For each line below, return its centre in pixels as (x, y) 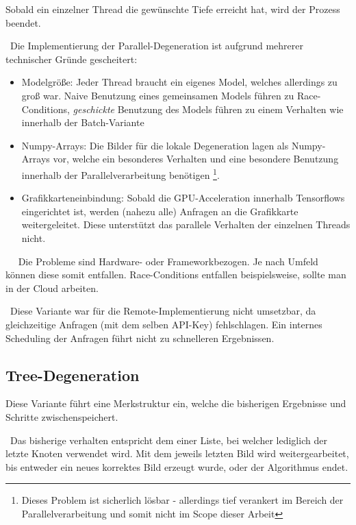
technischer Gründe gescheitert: (72, 59)
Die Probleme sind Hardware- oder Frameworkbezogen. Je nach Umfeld (168, 261)
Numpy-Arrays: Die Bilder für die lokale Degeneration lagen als (155, 145)
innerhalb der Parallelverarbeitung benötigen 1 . (120, 173)
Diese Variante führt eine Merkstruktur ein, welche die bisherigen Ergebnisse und (176, 403)
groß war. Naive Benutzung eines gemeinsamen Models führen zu (158, 95)
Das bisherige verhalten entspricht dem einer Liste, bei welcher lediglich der (168, 440)
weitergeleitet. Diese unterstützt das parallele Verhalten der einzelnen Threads (186, 224)
